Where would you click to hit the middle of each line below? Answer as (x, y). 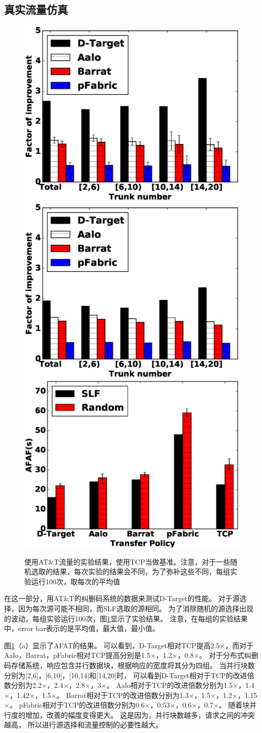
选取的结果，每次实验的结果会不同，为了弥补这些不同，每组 (130, 571)
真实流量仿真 (36, 9)
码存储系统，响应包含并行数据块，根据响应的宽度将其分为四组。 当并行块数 (129, 665)
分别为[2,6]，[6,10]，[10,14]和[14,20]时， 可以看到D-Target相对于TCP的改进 (126, 675)
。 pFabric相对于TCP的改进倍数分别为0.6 (77, 705)
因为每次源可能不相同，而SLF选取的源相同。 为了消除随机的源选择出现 (136, 608)
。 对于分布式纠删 (229, 655)
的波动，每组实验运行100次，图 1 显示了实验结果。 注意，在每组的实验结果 (126, 618)
